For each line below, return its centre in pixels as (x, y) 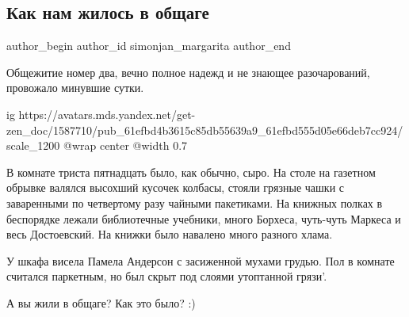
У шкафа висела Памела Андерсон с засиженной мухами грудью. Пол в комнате (201, 260)
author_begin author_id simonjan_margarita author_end (149, 46)
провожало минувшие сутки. (75, 88)
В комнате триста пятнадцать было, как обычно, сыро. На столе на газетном (191, 172)
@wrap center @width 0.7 (126, 145)
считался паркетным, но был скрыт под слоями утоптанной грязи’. (167, 276)
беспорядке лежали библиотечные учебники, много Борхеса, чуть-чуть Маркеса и (204, 218)
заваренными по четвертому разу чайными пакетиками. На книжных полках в (195, 202)
